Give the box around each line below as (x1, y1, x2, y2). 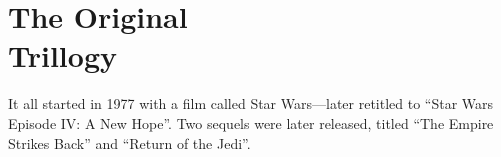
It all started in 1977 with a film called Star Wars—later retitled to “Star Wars (8, 93, 494, 114)
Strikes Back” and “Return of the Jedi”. (8, 132, 251, 153)
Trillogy (8, 35, 117, 76)
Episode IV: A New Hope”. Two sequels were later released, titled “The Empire (8, 112, 494, 133)
